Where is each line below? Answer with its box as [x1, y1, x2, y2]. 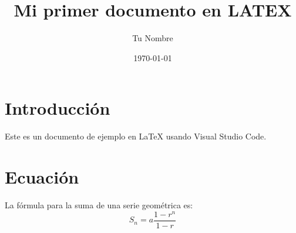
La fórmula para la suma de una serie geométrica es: [5, 198, 193, 211]
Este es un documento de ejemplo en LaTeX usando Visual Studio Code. [5, 130, 267, 142]
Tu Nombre [132, 32, 173, 44]
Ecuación [5, 165, 79, 189]
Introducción [5, 96, 110, 120]
